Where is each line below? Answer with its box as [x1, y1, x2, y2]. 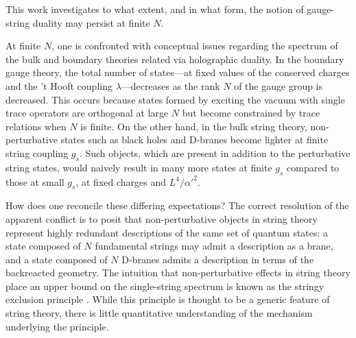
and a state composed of [5, 252, 108, 266]
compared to [287, 160, 340, 174]
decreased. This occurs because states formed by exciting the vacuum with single [5, 92, 345, 106]
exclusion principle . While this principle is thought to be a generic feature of [5, 292, 330, 306]
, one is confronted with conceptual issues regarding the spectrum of [51, 38, 338, 53]
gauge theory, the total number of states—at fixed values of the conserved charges [5, 65, 350, 80]
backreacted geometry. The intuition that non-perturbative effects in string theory [5, 265, 351, 280]
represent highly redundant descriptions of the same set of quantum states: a [5, 225, 329, 239]
